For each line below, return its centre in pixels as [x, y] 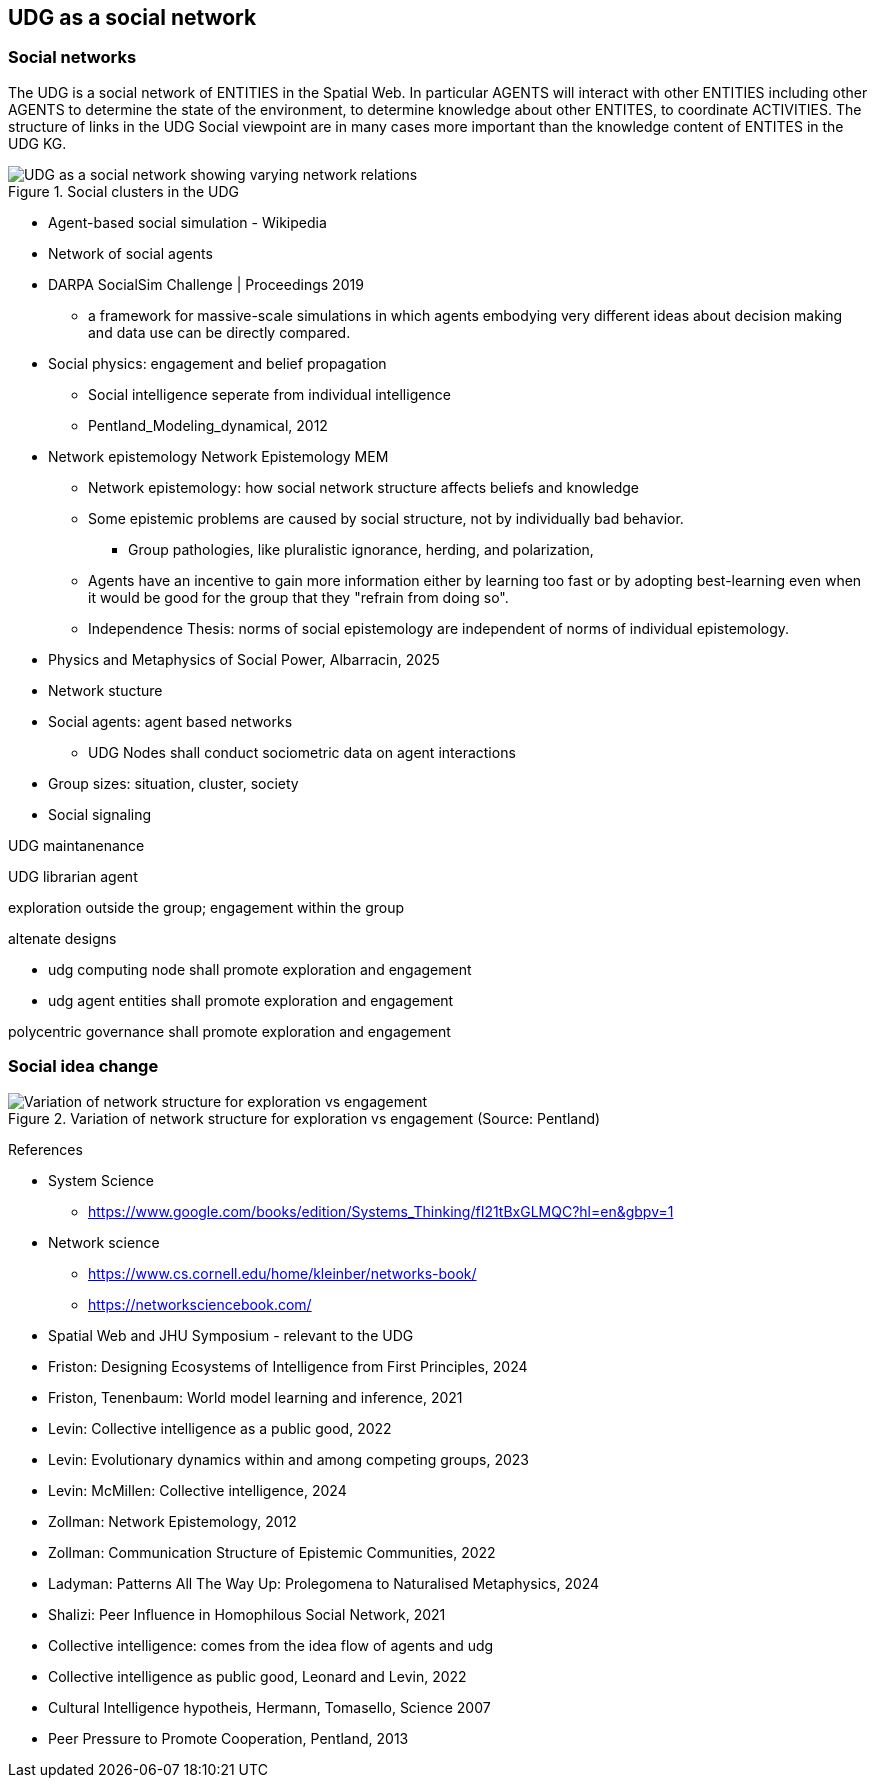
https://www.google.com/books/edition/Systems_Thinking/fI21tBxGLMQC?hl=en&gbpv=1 [381, 1211]
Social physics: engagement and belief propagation [217, 363]
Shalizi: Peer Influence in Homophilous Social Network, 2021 [247, 1614]
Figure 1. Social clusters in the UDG [124, 191]
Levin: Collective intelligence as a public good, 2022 [220, 1428]
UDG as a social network [132, 17]
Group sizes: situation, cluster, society [173, 783]
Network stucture [105, 690]
